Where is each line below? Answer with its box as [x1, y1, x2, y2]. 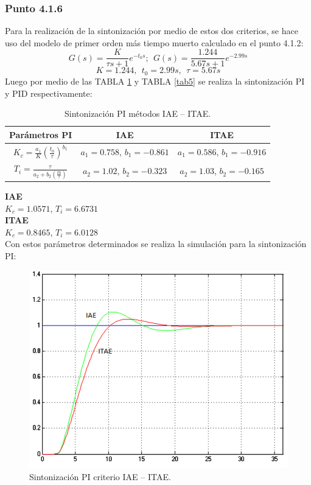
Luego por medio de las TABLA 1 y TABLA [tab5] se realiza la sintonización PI [5, 74, 305, 87]
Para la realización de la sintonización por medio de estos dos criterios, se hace [5, 24, 298, 37]
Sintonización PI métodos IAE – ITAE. [64, 107, 211, 120]
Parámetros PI [9, 128, 72, 141]
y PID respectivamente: [5, 86, 93, 99]
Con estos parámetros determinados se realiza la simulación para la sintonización [5, 237, 307, 250]
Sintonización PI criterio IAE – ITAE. [29, 470, 171, 483]
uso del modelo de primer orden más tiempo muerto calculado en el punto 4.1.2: [5, 36, 304, 49]
